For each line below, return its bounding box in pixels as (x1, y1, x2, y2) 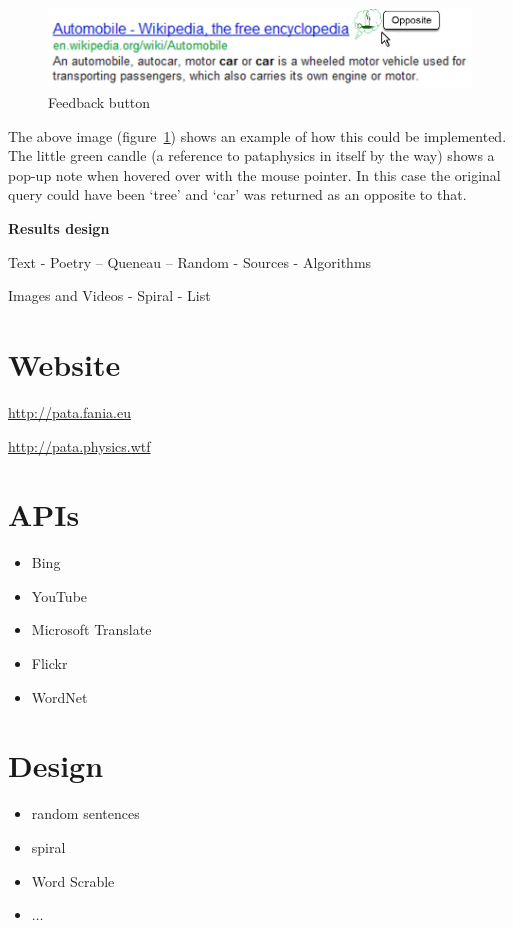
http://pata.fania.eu (8, 401, 131, 422)
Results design (8, 218, 110, 238)
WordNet (31, 686, 88, 707)
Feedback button (48, 92, 151, 113)
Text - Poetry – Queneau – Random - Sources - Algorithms (8, 251, 372, 272)
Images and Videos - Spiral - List (8, 285, 211, 306)
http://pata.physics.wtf (8, 435, 151, 456)
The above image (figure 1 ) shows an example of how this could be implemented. (8, 125, 507, 146)
